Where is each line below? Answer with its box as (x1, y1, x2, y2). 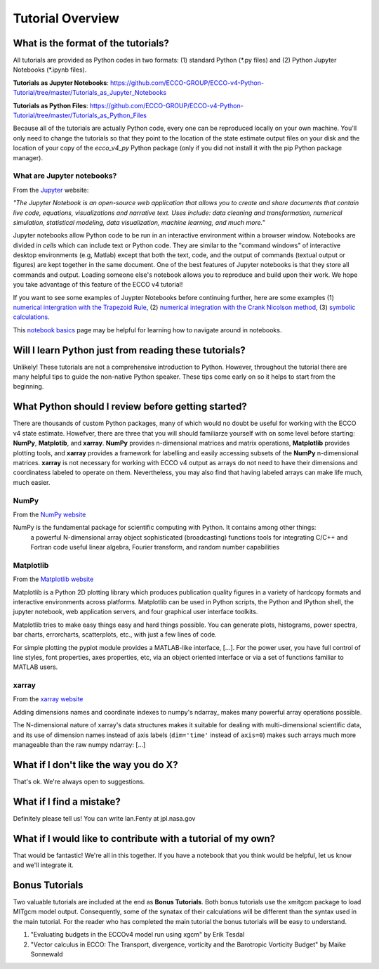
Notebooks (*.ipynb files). (13, 65, 87, 74)
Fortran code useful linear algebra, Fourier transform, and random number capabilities (30, 543, 280, 552)
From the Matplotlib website (13, 575, 94, 583)
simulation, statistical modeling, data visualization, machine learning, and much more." (13, 218, 265, 226)
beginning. (13, 382, 44, 391)
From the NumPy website (13, 510, 86, 519)
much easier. (13, 478, 51, 486)
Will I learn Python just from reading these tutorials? (13, 344, 246, 356)
